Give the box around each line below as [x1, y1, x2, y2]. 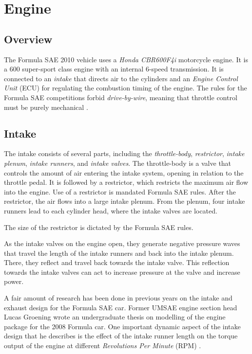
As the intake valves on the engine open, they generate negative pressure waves [4, 238, 240, 248]
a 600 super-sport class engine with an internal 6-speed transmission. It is [4, 64, 224, 74]
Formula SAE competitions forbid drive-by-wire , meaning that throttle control [4, 92, 237, 102]
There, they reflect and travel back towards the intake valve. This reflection [4, 257, 230, 267]
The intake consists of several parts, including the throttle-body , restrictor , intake [4, 148, 245, 159]
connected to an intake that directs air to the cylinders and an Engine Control [4, 73, 238, 83]
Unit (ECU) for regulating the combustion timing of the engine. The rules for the [4, 83, 247, 93]
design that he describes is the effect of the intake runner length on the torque [4, 331, 238, 341]
